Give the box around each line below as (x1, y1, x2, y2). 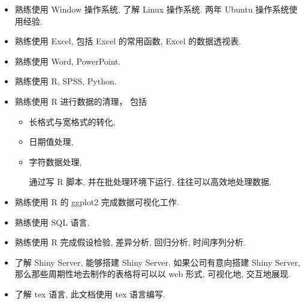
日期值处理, (29, 135, 74, 148)
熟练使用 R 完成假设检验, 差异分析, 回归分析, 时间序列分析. (14, 236, 246, 248)
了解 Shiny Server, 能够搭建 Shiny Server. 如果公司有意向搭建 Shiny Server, (14, 256, 301, 268)
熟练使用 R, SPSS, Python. (14, 75, 117, 87)
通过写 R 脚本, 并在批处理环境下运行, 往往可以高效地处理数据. (29, 175, 272, 188)
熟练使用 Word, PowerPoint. (14, 54, 121, 67)
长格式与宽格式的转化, (29, 115, 116, 127)
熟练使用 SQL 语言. (14, 215, 90, 228)
